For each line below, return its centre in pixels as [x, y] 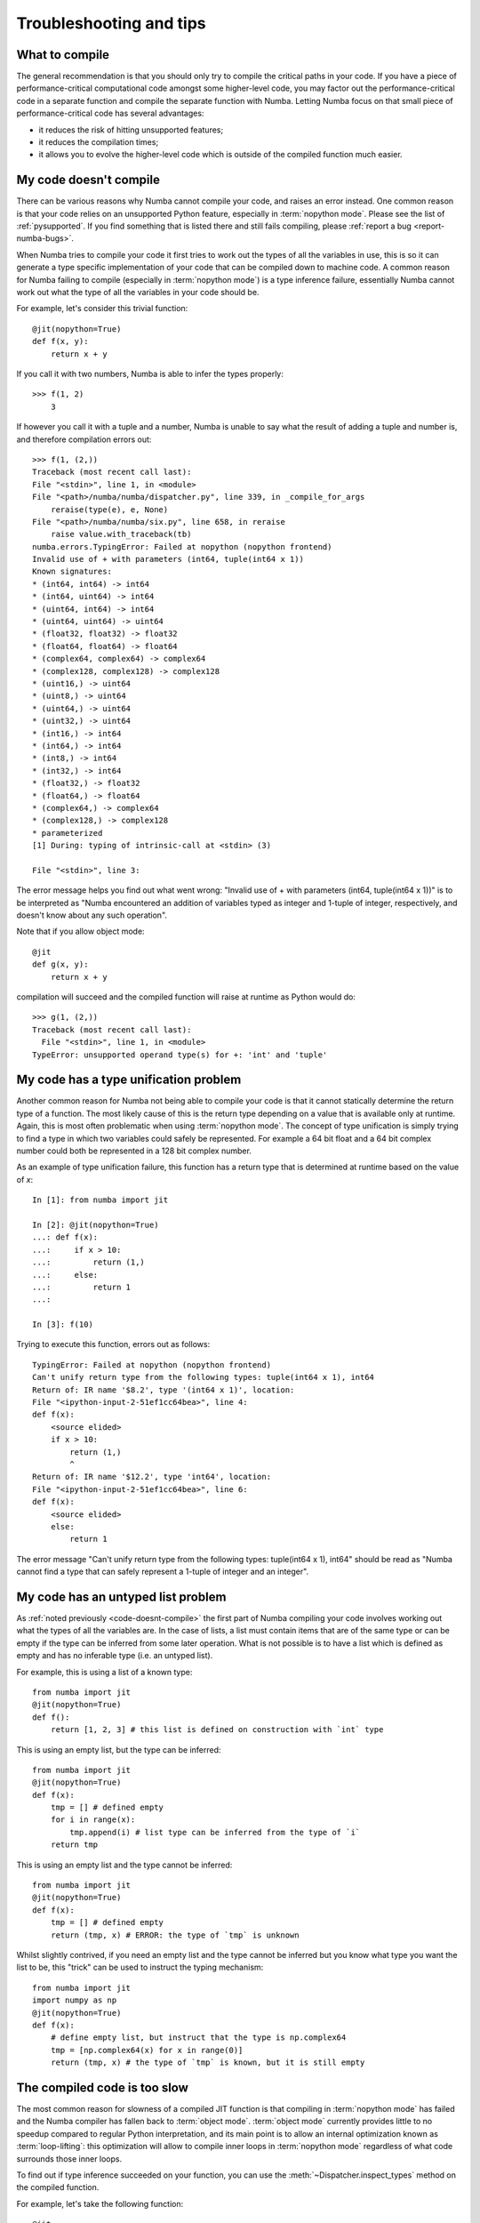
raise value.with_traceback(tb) [121, 534]
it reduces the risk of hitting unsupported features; [131, 130]
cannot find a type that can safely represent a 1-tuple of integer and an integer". [163, 1572]
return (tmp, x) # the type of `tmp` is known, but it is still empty [208, 2062]
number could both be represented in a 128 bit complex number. [134, 1151]
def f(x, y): [60, 341]
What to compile [63, 55]
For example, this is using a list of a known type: [104, 1672]
